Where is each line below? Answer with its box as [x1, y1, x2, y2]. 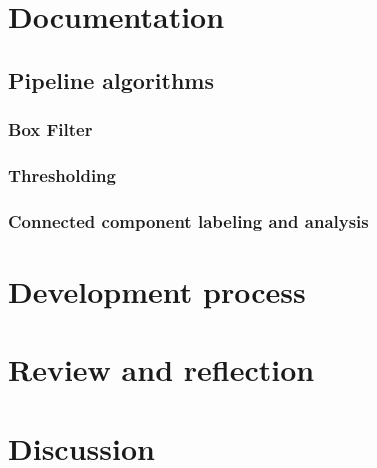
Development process [8, 270, 306, 311]
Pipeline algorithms [8, 64, 214, 95]
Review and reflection [8, 349, 315, 390]
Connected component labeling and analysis [8, 208, 369, 233]
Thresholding [8, 162, 116, 187]
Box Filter [8, 117, 93, 142]
